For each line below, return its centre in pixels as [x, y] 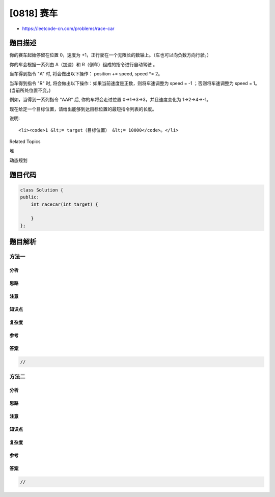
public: [30, 197]
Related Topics [25, 141]
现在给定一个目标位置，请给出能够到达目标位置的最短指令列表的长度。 [83, 109]
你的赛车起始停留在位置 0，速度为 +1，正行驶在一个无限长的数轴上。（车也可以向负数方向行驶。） [110, 55]
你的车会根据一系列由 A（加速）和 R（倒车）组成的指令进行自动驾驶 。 [84, 64]
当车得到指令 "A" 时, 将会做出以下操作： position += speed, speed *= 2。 [86, 74]
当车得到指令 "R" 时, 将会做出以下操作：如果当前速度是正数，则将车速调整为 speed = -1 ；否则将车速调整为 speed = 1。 [134, 83]
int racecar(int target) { [65, 204]
